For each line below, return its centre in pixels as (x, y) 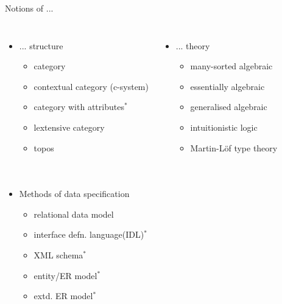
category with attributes (79, 107)
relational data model (74, 214)
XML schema (58, 254)
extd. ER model (63, 296)
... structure (41, 45)
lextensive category (69, 127)
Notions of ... (29, 8)
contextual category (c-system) (91, 86)
